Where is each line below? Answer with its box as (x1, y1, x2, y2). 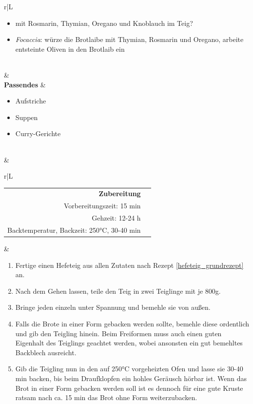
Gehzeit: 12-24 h (92, 213, 141, 223)
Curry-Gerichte (15, 128, 61, 139)
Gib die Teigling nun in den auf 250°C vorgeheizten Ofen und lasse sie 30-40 (15, 364, 243, 374)
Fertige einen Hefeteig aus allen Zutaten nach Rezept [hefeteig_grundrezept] (15, 260, 244, 270)
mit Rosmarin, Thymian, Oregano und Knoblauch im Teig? (15, 18, 193, 28)
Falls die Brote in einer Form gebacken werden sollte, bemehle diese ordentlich (15, 319, 250, 329)
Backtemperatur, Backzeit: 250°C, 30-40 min (7, 225, 141, 235)
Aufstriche (15, 96, 46, 106)
